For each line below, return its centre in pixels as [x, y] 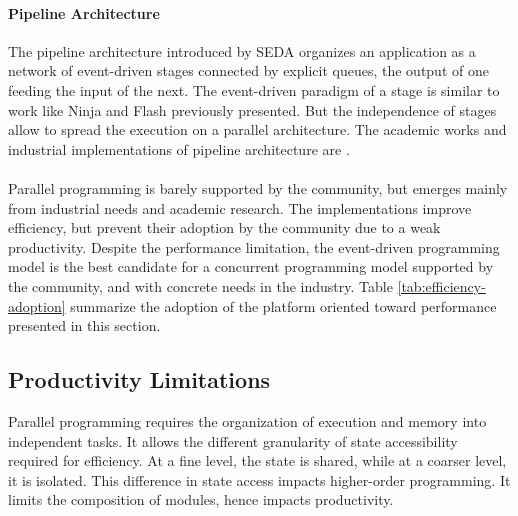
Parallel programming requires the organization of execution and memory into [247, 420]
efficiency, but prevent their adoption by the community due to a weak [224, 227]
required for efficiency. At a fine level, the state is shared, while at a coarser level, [257, 460]
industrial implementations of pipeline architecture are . [179, 148]
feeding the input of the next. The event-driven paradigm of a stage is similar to [254, 89]
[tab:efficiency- [441, 285]
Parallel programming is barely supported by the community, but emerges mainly [258, 187]
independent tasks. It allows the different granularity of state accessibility [233, 440]
